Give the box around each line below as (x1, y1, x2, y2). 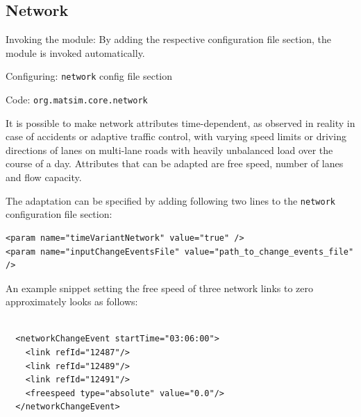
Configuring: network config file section (6, 69, 173, 83)
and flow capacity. (6, 170, 82, 185)
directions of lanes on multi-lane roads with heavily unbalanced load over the (6, 142, 333, 157)
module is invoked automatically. (6, 45, 145, 60)
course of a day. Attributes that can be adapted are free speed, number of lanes (6, 156, 344, 171)
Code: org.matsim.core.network (6, 92, 148, 107)
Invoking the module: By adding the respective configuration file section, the (6, 32, 332, 46)
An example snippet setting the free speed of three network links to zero (6, 280, 313, 295)
